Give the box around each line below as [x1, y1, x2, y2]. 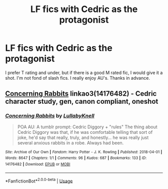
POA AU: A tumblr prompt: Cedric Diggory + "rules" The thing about [17, 124, 157, 130]
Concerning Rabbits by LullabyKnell [5, 112, 95, 119]
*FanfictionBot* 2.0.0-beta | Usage [5, 177, 73, 184]
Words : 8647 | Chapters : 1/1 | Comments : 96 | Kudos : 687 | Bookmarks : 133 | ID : [5, 155, 146, 161]
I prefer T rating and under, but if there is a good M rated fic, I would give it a [5, 69, 163, 76]
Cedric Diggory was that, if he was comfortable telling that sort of [17, 129, 153, 135]
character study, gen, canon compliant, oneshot [5, 97, 158, 106]
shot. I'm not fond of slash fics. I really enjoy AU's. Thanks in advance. [5, 75, 150, 81]
